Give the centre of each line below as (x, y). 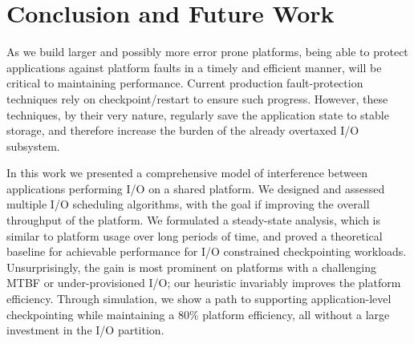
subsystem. (33, 146)
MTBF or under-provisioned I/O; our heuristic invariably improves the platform (204, 283)
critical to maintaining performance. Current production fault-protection (185, 83)
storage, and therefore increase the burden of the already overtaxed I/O (183, 130)
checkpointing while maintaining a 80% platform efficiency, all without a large (198, 314)
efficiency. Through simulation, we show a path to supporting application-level (199, 299)
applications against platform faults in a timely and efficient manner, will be (194, 67)
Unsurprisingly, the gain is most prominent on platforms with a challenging (192, 267)
